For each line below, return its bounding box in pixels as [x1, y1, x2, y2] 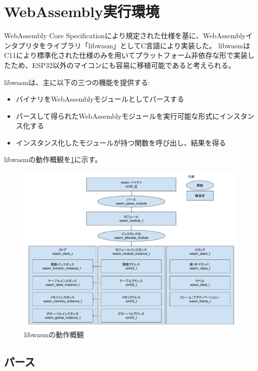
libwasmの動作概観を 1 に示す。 [4, 154, 102, 165]
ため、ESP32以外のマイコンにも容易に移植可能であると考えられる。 [11, 59, 235, 70]
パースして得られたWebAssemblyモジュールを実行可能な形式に [16, 110, 220, 121]
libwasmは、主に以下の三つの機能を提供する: [4, 77, 150, 87]
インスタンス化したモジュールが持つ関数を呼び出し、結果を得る [16, 137, 226, 147]
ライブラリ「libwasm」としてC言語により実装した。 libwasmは [46, 40, 250, 50]
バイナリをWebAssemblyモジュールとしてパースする [16, 94, 184, 104]
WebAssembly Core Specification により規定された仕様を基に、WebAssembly [4, 30, 246, 41]
